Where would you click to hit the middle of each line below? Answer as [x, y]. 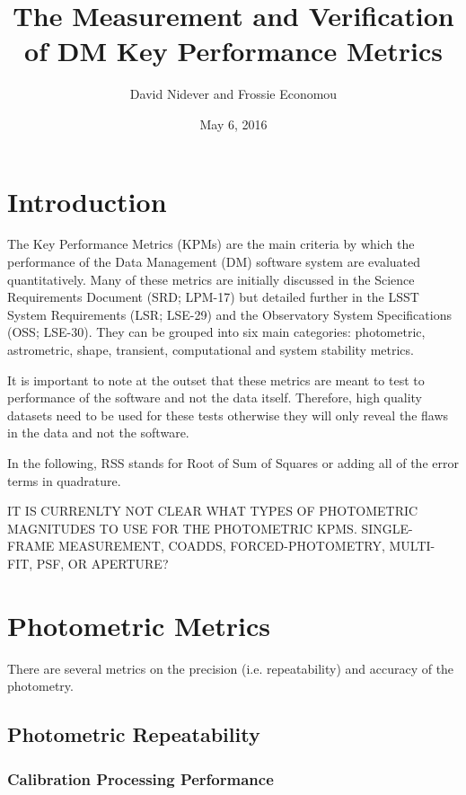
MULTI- [412, 546]
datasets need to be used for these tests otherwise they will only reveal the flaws [228, 415]
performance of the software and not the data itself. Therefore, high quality [215, 397]
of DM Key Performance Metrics [233, 51]
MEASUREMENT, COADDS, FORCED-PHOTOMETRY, [221, 546]
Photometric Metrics [139, 625]
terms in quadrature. [64, 480]
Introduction [87, 201]
